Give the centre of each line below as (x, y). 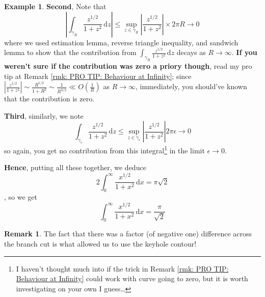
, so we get (21, 197)
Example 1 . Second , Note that (55, 6)
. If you (244, 52)
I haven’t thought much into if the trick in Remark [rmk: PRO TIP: (122, 268)
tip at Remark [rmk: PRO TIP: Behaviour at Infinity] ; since (98, 76)
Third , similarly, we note (44, 115)
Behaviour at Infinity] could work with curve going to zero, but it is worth (132, 278)
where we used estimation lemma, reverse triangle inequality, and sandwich (121, 42)
